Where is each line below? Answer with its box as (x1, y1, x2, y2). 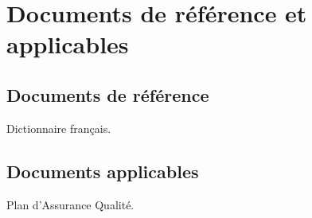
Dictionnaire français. (6, 119, 111, 136)
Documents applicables (6, 158, 199, 183)
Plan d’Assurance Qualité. (6, 196, 135, 212)
